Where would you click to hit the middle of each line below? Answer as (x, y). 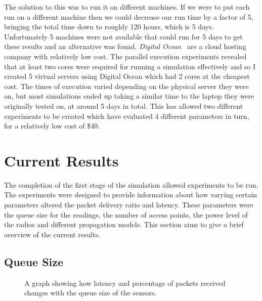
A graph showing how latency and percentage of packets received (125, 283)
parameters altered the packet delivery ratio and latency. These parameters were (129, 205)
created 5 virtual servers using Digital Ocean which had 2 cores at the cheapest (127, 76)
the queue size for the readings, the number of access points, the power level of (126, 214)
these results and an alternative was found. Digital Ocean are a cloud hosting (125, 46)
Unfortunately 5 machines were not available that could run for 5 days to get (123, 36)
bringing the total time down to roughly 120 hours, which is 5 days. (109, 27)
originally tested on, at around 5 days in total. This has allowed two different (124, 105)
